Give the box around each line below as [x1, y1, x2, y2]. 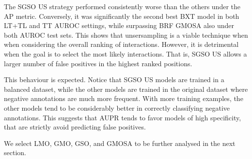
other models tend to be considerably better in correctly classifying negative [4, 102, 230, 113]
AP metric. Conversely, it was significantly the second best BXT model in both [4, 11, 239, 21]
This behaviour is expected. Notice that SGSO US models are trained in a [4, 74, 224, 85]
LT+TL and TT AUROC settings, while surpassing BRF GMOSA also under [4, 20, 235, 30]
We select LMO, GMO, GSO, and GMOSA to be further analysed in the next [4, 138, 236, 148]
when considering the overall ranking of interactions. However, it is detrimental [4, 39, 239, 49]
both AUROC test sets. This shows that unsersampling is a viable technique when [4, 29, 248, 40]
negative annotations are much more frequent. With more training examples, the [4, 93, 243, 103]
